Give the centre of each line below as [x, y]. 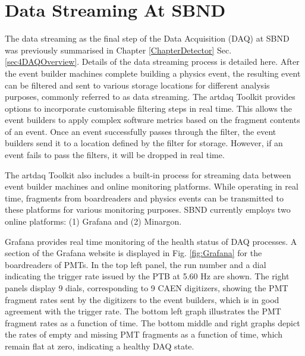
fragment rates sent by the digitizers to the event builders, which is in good [142, 299]
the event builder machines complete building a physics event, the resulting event [153, 73]
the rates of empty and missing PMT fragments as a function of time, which [144, 334]
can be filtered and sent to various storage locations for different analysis [137, 85]
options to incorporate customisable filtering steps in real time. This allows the [148, 108]
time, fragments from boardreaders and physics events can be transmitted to [144, 198]
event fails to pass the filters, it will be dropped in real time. [115, 155]
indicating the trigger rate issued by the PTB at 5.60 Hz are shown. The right [147, 276]
